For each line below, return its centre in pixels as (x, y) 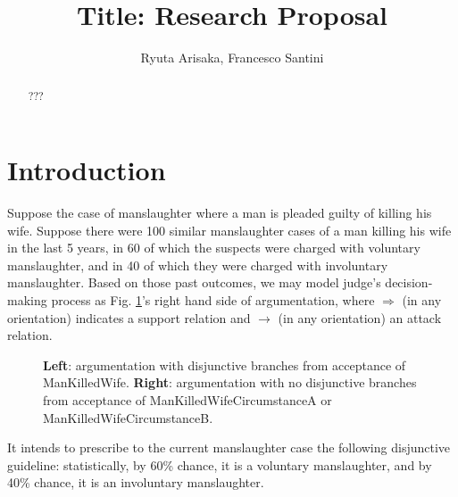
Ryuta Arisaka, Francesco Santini (232, 58)
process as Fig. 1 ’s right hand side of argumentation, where (213, 300)
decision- (409, 282)
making (27, 300)
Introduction (87, 170)
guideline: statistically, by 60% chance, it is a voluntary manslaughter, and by (220, 464)
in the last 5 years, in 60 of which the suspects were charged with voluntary (214, 248)
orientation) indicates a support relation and (129, 317)
